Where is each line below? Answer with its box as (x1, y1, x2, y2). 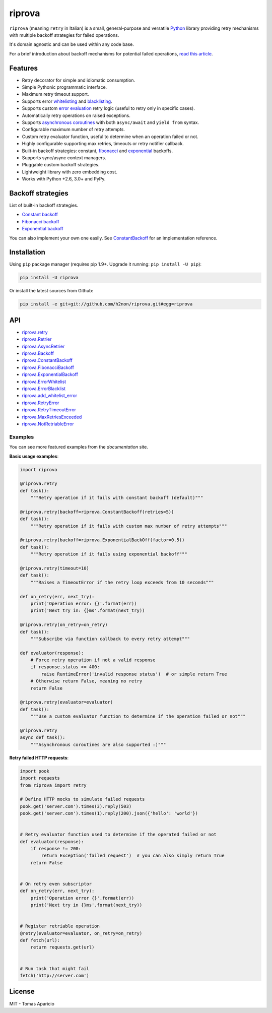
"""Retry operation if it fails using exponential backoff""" (30, 551, 187, 557)
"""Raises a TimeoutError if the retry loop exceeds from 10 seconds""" (30, 580, 214, 585)
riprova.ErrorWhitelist (22, 378, 66, 385)
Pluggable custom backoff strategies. (22, 162, 100, 168)
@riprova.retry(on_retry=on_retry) (20, 622, 108, 627)
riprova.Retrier (22, 336, 52, 342)
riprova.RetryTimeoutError (22, 407, 77, 413)
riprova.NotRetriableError (22, 421, 74, 427)
